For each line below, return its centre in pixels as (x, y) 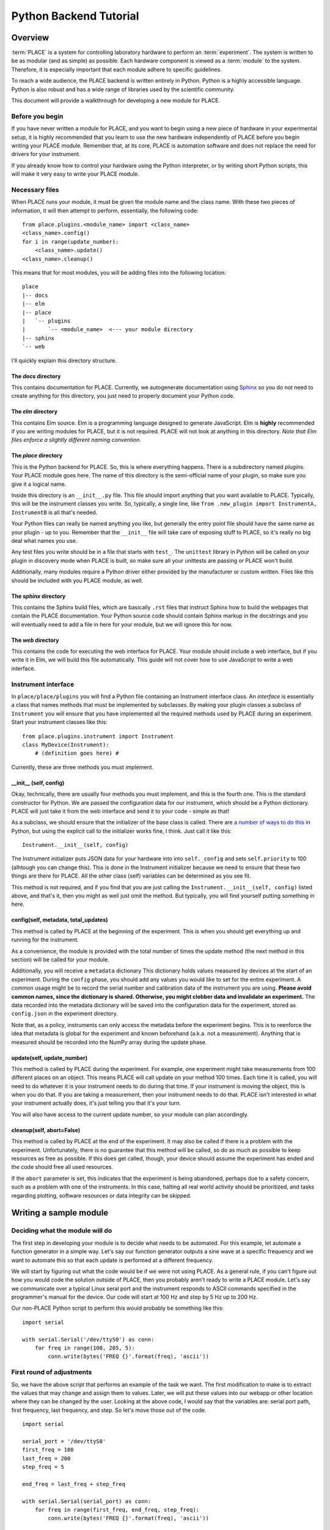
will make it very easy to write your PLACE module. (75, 174)
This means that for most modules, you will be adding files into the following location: (119, 272)
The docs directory (36, 376)
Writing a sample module (60, 1213)
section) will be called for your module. (60, 960)
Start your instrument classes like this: (59, 722)
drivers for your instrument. (46, 154)
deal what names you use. (44, 540)
